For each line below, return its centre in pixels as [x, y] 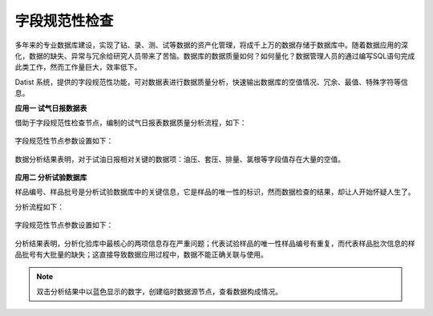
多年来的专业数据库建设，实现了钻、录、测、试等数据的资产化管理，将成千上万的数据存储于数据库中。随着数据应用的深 [211, 45]
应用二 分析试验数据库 [51, 177]
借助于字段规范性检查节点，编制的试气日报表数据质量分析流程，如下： [131, 122]
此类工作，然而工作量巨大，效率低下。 [78, 67]
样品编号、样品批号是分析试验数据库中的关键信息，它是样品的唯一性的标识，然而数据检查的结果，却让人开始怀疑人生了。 [215, 192]
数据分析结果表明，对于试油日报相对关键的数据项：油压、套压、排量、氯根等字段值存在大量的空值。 [180, 159]
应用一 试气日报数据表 [51, 107]
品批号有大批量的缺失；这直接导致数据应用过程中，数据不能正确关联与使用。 [141, 255]
